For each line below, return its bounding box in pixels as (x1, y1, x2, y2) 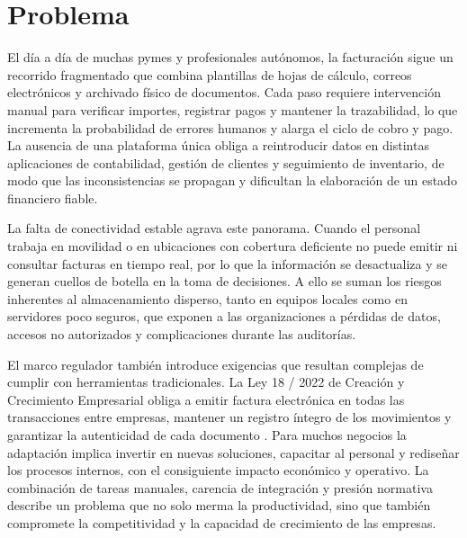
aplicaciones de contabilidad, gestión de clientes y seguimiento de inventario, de (7, 153, 445, 172)
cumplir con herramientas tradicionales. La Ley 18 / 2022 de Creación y (7, 372, 405, 391)
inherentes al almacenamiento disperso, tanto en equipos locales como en (7, 289, 408, 308)
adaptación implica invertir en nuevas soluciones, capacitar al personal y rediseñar (7, 443, 460, 462)
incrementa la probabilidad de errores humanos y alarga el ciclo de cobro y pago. (7, 118, 454, 137)
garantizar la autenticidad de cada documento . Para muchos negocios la (7, 426, 407, 444)
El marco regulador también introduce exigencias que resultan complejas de (7, 354, 424, 373)
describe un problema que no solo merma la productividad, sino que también (7, 496, 431, 515)
